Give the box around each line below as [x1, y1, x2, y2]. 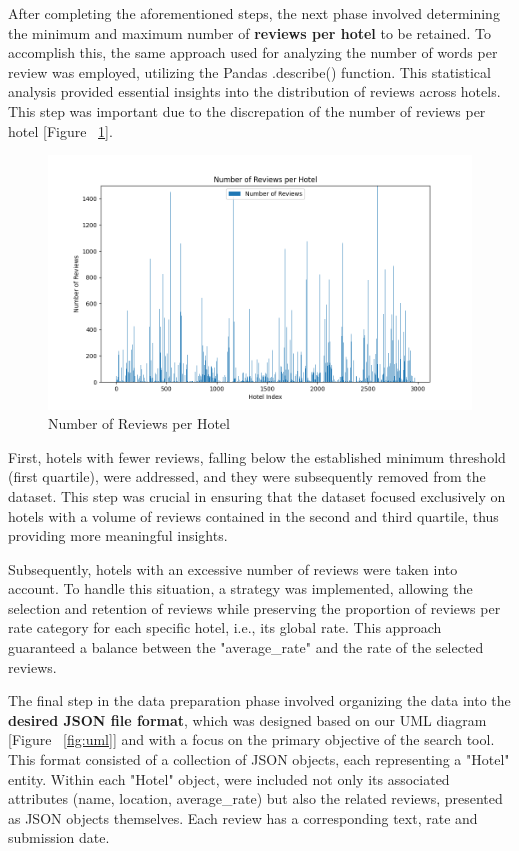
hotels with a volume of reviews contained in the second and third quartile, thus [8, 505, 499, 526]
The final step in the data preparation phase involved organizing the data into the [8, 690, 511, 711]
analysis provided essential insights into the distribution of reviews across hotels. [8, 81, 501, 102]
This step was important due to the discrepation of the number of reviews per [8, 100, 486, 121]
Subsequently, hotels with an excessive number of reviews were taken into [8, 558, 458, 579]
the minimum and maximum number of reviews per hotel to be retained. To [8, 22, 491, 43]
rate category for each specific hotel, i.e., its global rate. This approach [8, 617, 442, 638]
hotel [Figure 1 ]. [8, 120, 113, 141]
